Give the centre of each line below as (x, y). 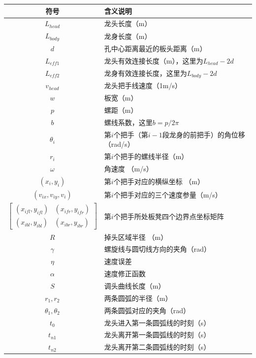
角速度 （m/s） (128, 168)
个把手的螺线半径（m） (151, 156)
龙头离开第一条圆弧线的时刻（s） (157, 335)
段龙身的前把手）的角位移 (204, 134)
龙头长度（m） (128, 23)
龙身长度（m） (128, 36)
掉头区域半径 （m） (136, 237)
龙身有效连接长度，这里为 (145, 73)
